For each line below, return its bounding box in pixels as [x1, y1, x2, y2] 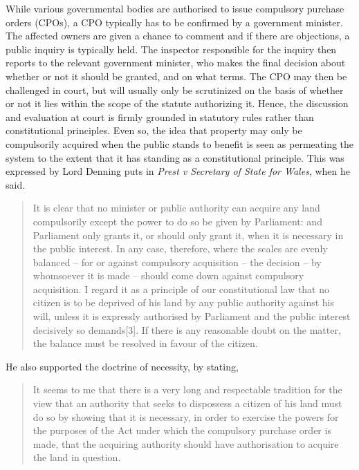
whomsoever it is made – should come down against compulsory [33, 268, 304, 283]
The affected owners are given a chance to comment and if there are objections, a [6, 28, 350, 43]
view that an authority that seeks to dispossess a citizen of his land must [33, 396, 342, 411]
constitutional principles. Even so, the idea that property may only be [6, 123, 302, 138]
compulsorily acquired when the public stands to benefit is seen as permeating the [6, 136, 354, 151]
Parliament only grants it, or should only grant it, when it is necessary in [33, 227, 344, 242]
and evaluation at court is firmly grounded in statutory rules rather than [6, 109, 314, 124]
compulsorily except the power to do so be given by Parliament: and [33, 214, 322, 228]
